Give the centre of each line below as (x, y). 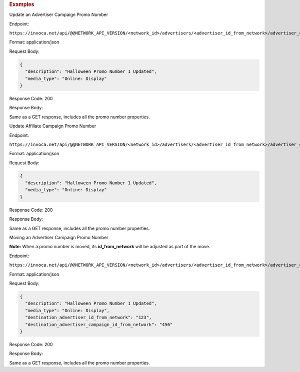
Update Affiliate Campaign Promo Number (53, 126)
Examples (22, 4)
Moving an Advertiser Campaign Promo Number (59, 238)
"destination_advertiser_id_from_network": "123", (88, 318)
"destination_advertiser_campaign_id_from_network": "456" (99, 324)
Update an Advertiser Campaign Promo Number (59, 14)
